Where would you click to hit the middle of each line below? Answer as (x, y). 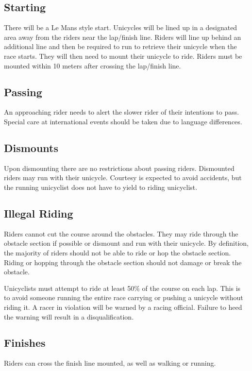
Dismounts (31, 147)
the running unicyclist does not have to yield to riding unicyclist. (101, 187)
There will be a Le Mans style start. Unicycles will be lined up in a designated (121, 27)
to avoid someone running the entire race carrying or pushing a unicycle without (124, 297)
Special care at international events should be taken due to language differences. (123, 121)
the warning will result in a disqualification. (69, 316)
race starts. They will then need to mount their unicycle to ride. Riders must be (123, 56)
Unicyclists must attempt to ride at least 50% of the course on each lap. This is (122, 288)
